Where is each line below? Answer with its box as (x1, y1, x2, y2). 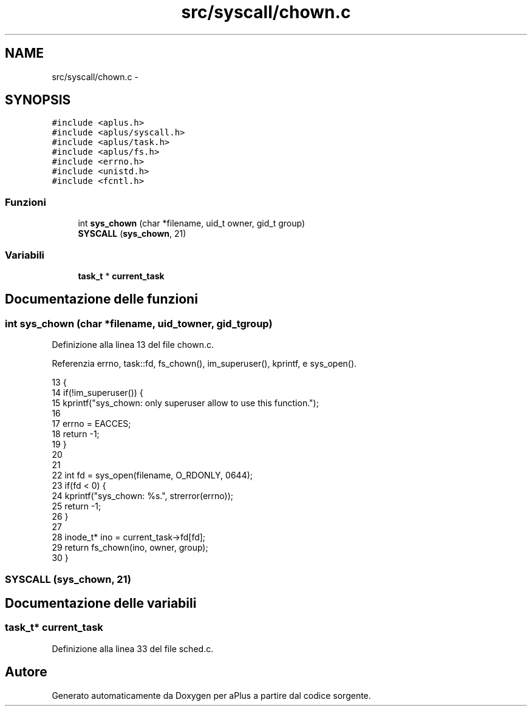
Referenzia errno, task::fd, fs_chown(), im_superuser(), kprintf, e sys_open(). (52, 358, 357, 369)
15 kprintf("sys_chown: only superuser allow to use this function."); (52, 398, 319, 409)
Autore (5, 664, 47, 680)
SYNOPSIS (5, 92, 71, 108)
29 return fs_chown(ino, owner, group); (52, 542, 208, 553)
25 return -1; (52, 501, 101, 512)
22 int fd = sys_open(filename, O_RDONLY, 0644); (52, 470, 253, 481)
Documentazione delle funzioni (5, 291, 198, 307)
